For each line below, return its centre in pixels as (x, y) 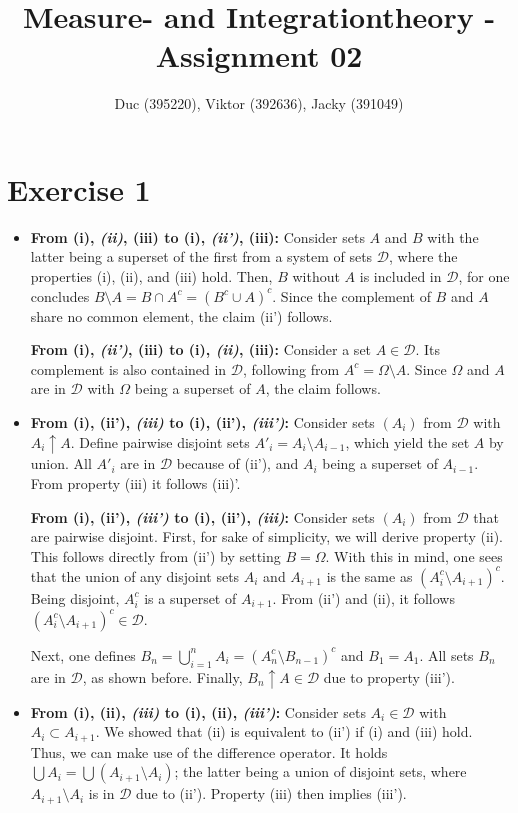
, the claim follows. (323, 388)
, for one (484, 276)
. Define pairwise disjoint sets (160, 441)
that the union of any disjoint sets (135, 575)
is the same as (369, 575)
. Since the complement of (351, 295)
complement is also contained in (128, 368)
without (316, 276)
